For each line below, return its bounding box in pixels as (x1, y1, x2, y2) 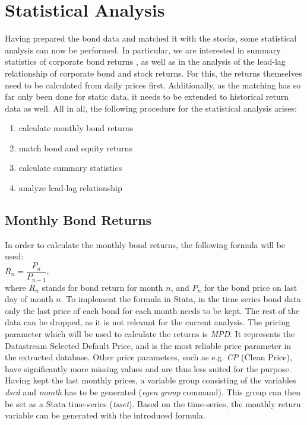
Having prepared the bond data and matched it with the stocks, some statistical (5, 32, 297, 45)
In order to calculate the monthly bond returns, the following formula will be (5, 238, 286, 250)
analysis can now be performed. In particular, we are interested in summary (5, 43, 281, 56)
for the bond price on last (204, 281, 297, 293)
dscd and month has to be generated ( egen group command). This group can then (5, 385, 300, 398)
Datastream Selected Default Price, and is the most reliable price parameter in (5, 339, 292, 351)
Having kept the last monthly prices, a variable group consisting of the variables (5, 374, 296, 386)
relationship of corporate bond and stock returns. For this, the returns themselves (5, 66, 302, 79)
